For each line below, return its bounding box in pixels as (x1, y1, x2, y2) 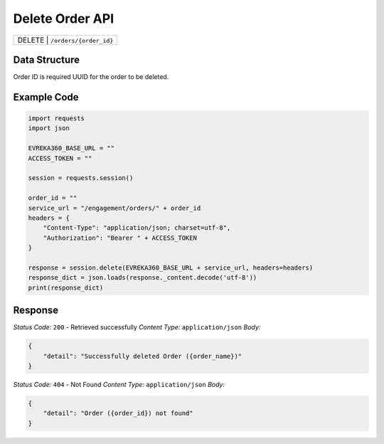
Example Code (13, 91, 79, 103)
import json (28, 125, 70, 132)
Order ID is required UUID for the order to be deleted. (13, 73, 169, 81)
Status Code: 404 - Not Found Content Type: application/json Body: (13, 380, 225, 388)
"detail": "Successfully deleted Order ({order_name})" (43, 352, 242, 360)
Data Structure (13, 53, 80, 65)
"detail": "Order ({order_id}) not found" (43, 409, 193, 418)
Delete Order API (13, 11, 114, 26)
